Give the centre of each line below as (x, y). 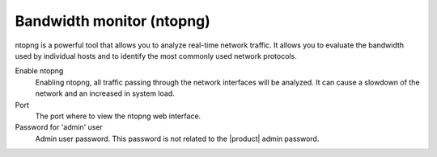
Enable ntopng (39, 71)
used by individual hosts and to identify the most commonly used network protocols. (156, 56)
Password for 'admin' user (59, 127)
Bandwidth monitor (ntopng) (112, 21)
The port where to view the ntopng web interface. (118, 116)
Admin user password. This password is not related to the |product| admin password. (177, 138)
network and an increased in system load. (105, 93)
